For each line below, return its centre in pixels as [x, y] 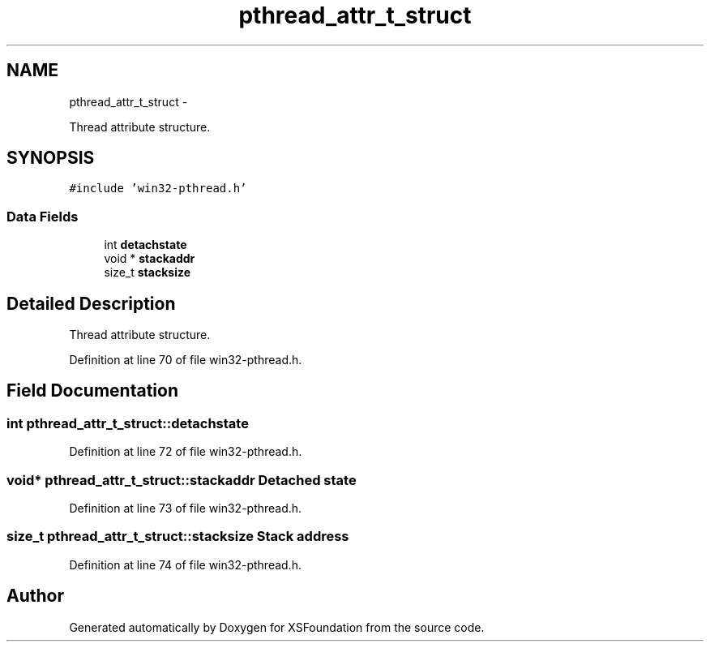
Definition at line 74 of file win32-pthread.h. [185, 564]
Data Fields [43, 216]
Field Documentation [92, 391]
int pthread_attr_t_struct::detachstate [128, 423]
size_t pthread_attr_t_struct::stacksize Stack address [178, 536]
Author [35, 596]
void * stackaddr [150, 259]
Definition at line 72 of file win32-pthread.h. [186, 452]
